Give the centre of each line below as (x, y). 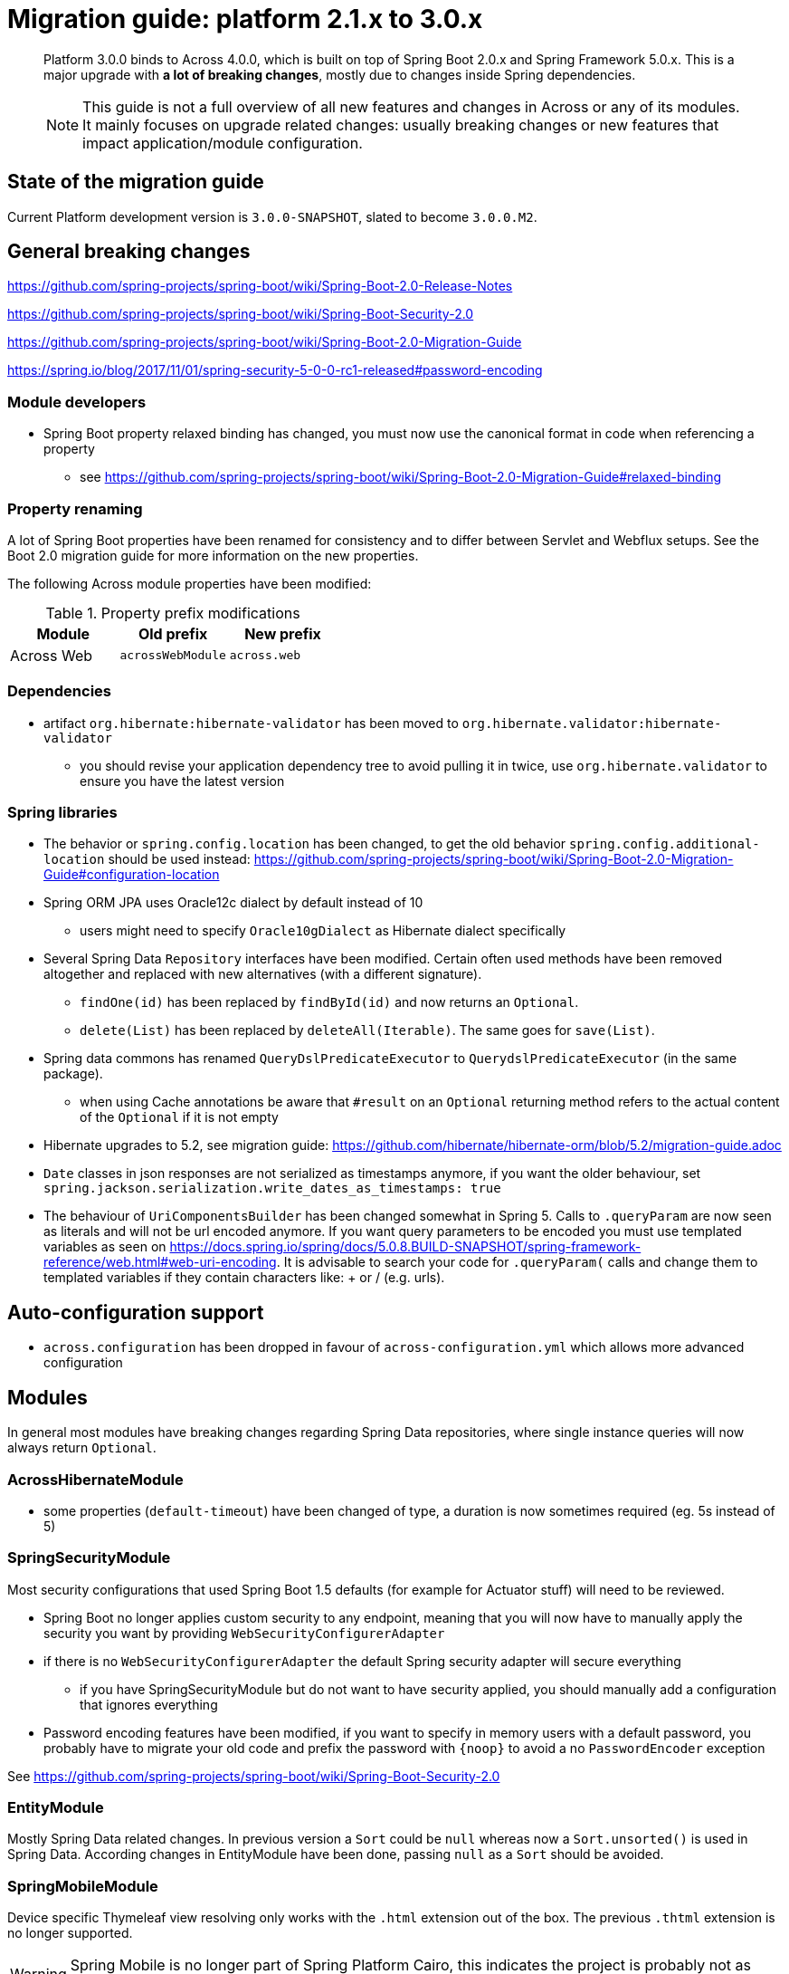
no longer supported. (70, 1933)
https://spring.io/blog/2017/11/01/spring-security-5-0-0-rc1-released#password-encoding (275, 370)
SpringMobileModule (83, 1886)
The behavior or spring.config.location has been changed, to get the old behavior (305, 844)
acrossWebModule (173, 656)
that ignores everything (149, 1704)
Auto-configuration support (136, 1312)
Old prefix (173, 633)
